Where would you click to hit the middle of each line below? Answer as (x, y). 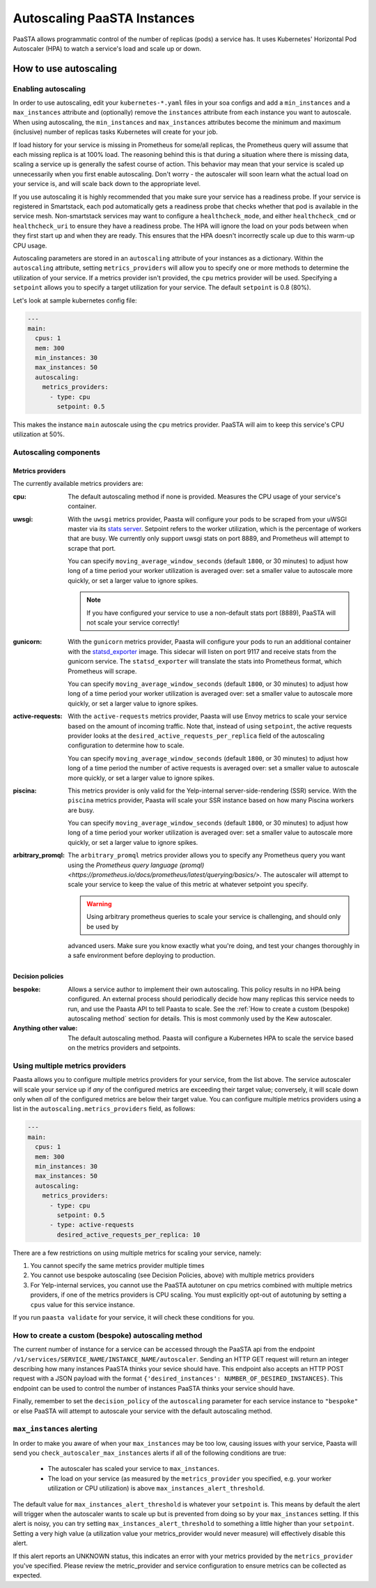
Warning (99, 903)
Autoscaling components (57, 452)
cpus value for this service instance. (83, 1304)
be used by (103, 926)
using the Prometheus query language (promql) (136, 865)
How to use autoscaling (65, 69)
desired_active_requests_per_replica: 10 (128, 1235)
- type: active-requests (92, 1225)
